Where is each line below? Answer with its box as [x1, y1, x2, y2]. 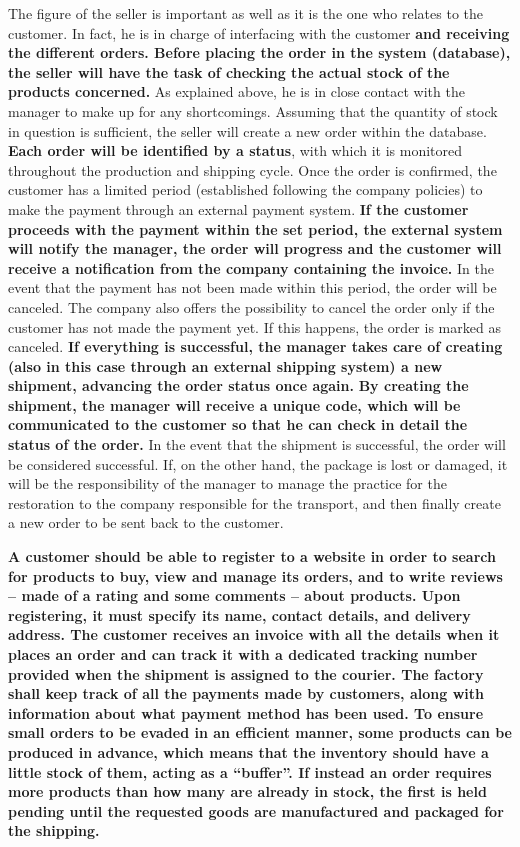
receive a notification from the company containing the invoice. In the [8, 257, 494, 278]
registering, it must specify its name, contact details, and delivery [8, 604, 471, 625]
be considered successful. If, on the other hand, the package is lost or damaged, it [8, 453, 508, 474]
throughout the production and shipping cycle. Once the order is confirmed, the [8, 159, 497, 180]
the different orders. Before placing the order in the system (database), [8, 42, 511, 63]
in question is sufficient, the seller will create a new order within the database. [8, 120, 487, 141]
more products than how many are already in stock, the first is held [8, 781, 487, 802]
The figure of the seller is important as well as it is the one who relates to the [8, 3, 483, 23]
